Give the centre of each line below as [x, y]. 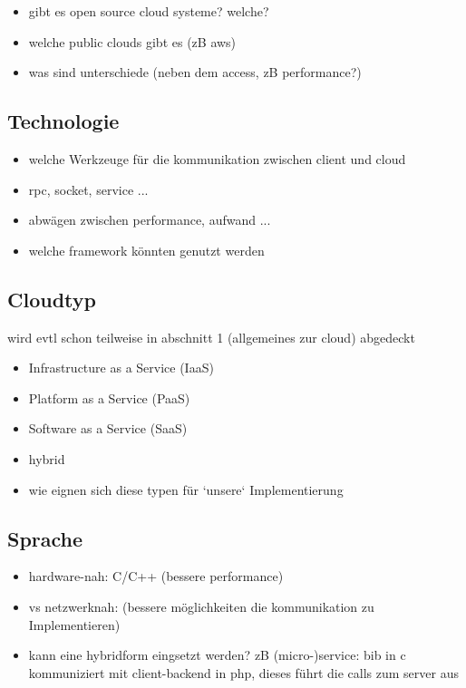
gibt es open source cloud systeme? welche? [149, 11]
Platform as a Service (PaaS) [109, 397]
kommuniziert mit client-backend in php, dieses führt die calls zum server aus [243, 672]
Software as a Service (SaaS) [108, 428]
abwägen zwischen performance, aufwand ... [150, 220]
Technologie [63, 121]
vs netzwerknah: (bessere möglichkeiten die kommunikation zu [201, 606]
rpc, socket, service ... [88, 189]
